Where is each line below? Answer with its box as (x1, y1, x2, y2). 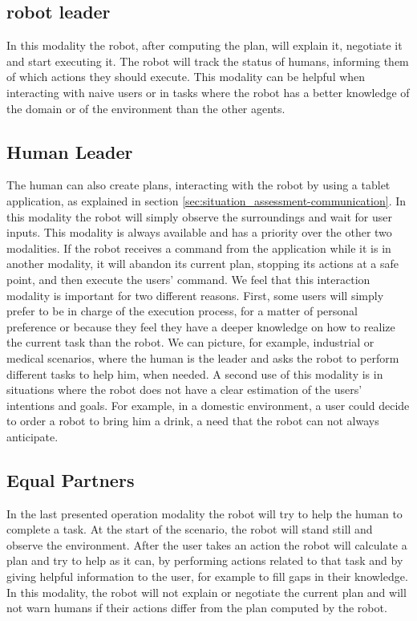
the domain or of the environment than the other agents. (6, 99, 285, 116)
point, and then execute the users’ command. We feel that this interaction (6, 270, 370, 287)
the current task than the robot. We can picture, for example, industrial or (6, 334, 374, 351)
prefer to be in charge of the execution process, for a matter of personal (6, 302, 358, 319)
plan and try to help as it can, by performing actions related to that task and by (6, 552, 403, 569)
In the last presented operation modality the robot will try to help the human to (6, 505, 403, 522)
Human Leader (6, 139, 133, 164)
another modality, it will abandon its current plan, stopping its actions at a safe (6, 255, 399, 272)
